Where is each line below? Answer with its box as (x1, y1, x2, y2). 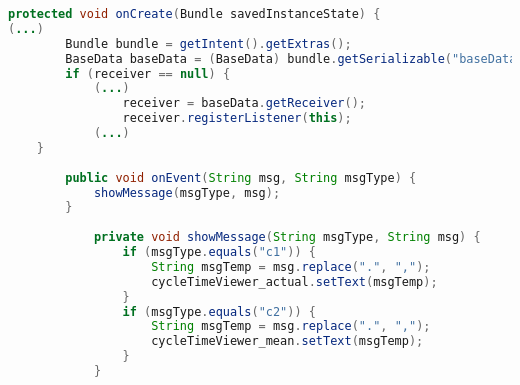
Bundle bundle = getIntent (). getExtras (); (65, 36, 352, 51)
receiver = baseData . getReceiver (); (122, 96, 366, 111)
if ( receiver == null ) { (65, 66, 231, 81)
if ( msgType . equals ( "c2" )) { (122, 304, 316, 319)
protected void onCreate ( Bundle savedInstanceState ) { (8, 7, 381, 21)
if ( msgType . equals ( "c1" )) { (122, 245, 316, 259)
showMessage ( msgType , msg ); (93, 185, 281, 200)
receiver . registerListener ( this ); (122, 111, 352, 126)
